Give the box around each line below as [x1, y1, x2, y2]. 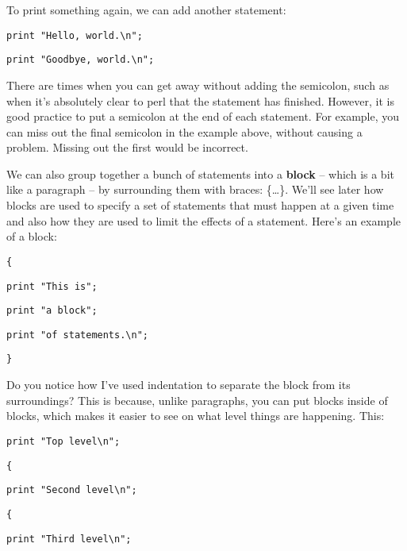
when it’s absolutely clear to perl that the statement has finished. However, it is [6, 92, 394, 109]
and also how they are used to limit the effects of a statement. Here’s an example [6, 212, 401, 229]
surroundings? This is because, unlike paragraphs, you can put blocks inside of [6, 391, 388, 408]
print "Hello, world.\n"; [6, 29, 143, 41]
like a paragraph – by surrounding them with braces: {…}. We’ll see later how [6, 181, 384, 198]
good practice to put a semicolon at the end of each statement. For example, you [6, 108, 400, 125]
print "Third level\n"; [6, 533, 132, 545]
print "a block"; [6, 305, 98, 317]
